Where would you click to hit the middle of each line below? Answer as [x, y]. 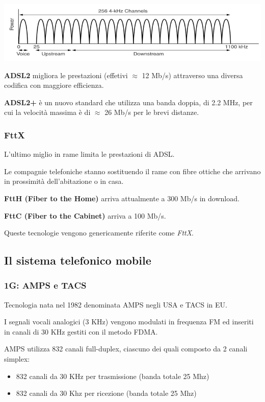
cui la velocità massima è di [47, 112]
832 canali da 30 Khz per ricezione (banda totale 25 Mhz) [106, 393]
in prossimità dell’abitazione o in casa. [64, 181]
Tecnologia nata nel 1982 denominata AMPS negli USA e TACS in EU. [116, 304]
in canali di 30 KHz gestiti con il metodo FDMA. [81, 331]
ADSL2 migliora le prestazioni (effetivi [66, 75]
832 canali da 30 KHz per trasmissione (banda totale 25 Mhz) [113, 376]
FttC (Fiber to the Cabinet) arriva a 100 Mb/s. [85, 215]
